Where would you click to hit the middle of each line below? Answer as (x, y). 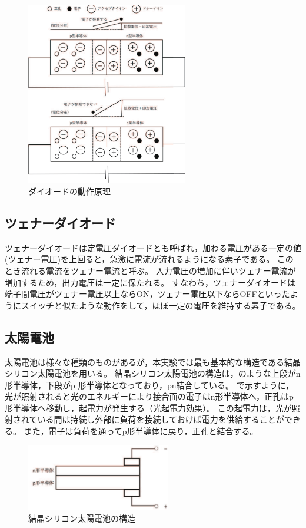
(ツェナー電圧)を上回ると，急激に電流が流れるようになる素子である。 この (149, 259)
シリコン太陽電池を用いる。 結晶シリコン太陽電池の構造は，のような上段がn (153, 373)
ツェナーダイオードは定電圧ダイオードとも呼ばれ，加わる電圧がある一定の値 (153, 247)
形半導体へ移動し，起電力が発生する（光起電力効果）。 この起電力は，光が (148, 407)
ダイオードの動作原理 (69, 191)
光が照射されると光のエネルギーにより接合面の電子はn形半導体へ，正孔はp (149, 396)
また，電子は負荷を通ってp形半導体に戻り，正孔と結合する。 (141, 431)
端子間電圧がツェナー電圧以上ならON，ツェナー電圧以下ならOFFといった (147, 294)
